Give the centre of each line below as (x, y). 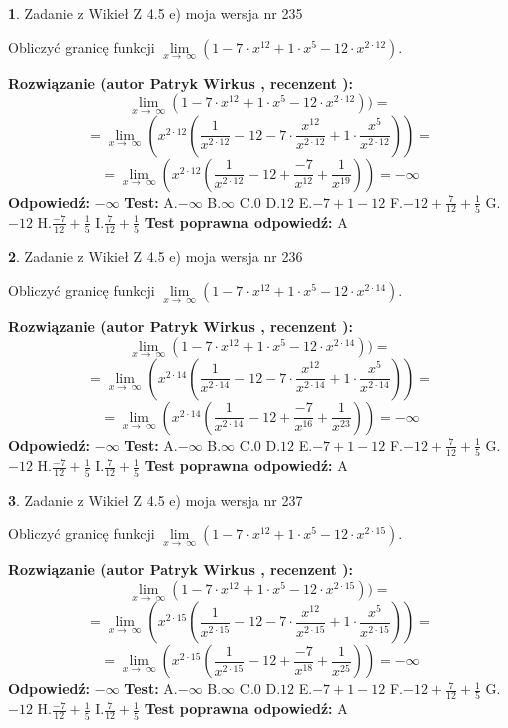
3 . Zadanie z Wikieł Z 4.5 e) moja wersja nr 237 (155, 499)
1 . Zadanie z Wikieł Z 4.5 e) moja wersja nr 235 (155, 13)
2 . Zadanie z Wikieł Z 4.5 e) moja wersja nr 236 (155, 256)
